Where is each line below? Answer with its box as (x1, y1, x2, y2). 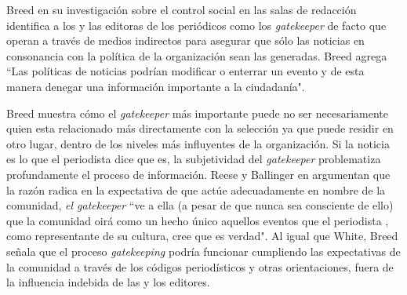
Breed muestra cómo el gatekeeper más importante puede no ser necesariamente (6, 104, 388, 121)
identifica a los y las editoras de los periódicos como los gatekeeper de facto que (6, 16, 387, 33)
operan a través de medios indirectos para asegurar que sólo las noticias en (6, 32, 365, 49)
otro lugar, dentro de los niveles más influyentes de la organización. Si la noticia (6, 135, 390, 151)
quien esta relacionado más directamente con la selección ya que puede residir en (6, 120, 394, 137)
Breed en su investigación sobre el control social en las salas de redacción (6, 2, 357, 17)
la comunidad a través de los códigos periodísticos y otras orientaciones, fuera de (6, 258, 394, 275)
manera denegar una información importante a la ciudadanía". (6, 78, 305, 94)
